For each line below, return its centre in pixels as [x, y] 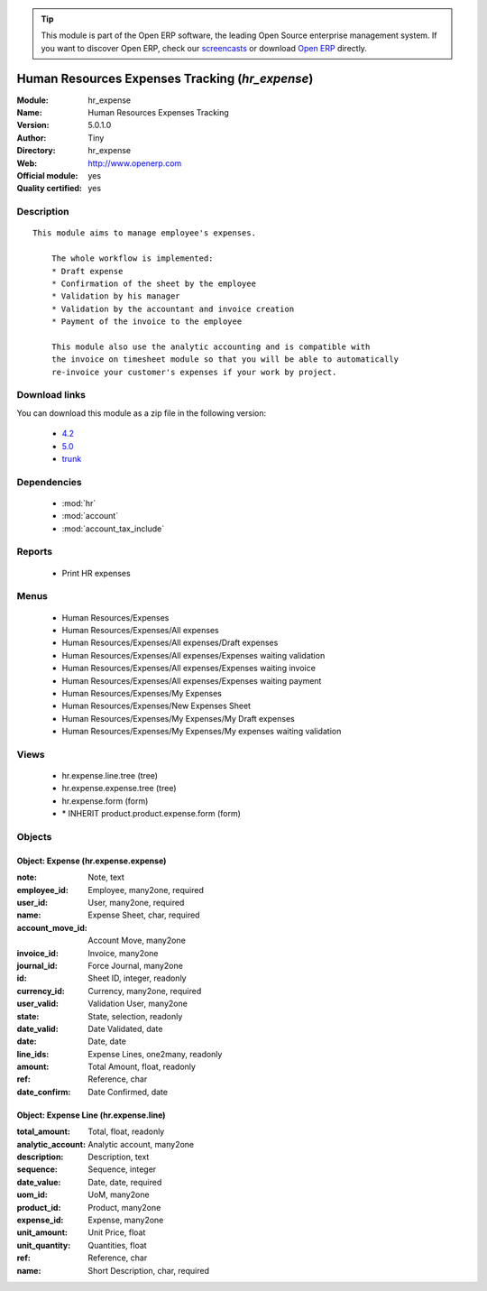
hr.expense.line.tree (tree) [110, 776]
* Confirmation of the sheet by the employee [154, 283]
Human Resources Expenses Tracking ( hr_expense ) [165, 78]
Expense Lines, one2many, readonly [155, 1054]
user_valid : [37, 1004]
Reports [35, 552]
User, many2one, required [136, 903]
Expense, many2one [126, 1220]
